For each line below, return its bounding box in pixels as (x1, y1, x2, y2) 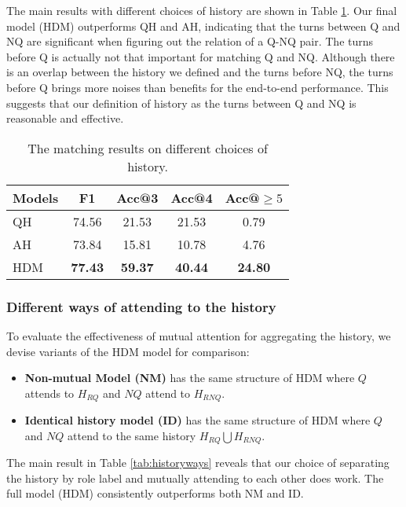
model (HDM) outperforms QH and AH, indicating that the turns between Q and (6, 17, 401, 34)
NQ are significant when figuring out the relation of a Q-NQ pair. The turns (6, 33, 374, 50)
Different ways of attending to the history (6, 296, 276, 316)
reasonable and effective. (6, 110, 124, 127)
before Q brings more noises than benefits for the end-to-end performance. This (6, 79, 389, 95)
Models (13, 188, 59, 207)
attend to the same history (68, 427, 196, 443)
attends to (24, 384, 75, 401)
